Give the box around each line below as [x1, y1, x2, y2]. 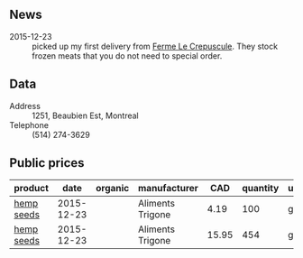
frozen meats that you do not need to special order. [32, 50, 223, 61]
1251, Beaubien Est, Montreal [32, 110, 139, 121]
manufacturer [138, 182, 198, 195]
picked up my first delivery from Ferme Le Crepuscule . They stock [32, 41, 278, 51]
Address [9, 100, 41, 111]
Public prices [9, 155, 85, 170]
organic [96, 182, 130, 195]
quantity [242, 182, 280, 195]
